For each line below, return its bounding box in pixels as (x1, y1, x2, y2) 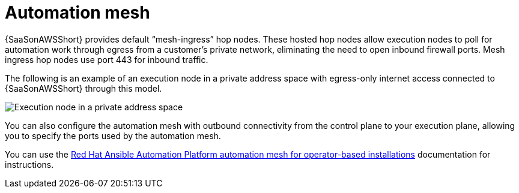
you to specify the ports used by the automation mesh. (5, 130, 221, 141)
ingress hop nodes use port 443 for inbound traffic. (5, 54, 208, 65)
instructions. (5, 159, 54, 170)
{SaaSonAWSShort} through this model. (5, 83, 162, 94)
